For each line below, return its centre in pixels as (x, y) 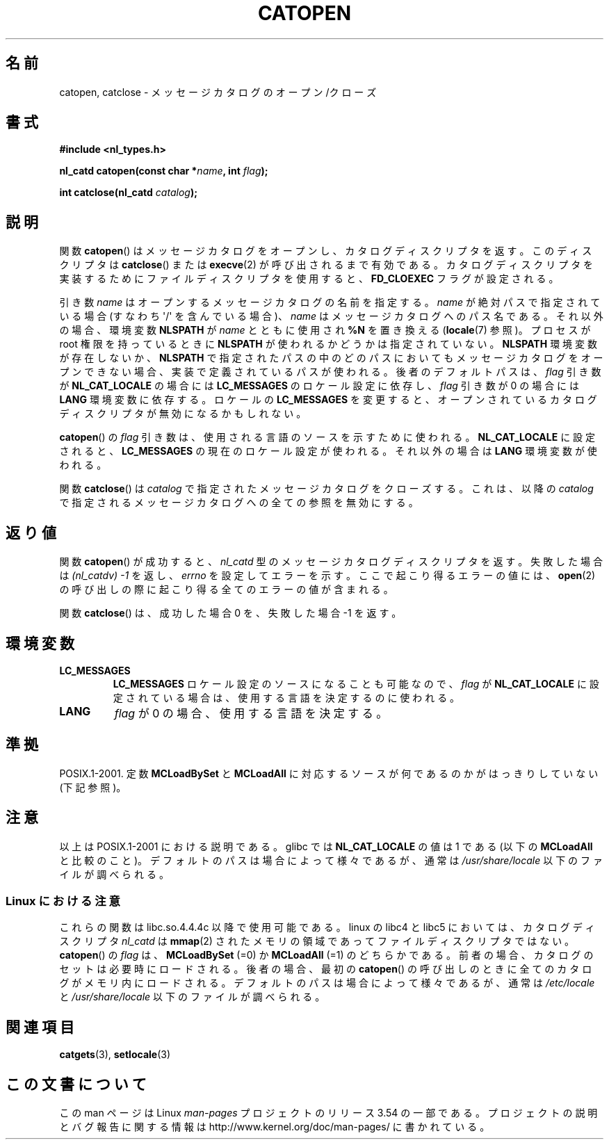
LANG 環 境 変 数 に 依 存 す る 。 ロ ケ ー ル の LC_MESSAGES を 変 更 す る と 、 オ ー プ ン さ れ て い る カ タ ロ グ (328, 400)
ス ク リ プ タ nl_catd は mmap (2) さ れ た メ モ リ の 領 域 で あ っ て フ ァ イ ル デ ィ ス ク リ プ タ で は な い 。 (317, 941)
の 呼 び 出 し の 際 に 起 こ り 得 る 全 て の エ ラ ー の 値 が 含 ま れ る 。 (226, 590)
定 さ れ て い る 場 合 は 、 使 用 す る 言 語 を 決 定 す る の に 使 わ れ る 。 (286, 697)
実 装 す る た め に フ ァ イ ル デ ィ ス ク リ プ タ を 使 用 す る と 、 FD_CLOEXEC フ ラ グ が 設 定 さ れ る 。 (309, 279)
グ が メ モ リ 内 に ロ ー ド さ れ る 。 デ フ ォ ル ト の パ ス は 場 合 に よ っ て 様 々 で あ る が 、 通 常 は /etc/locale (327, 983)
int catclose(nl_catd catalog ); (128, 193)
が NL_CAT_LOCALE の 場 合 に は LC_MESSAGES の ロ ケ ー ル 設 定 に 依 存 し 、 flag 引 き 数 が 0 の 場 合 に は (319, 386)
